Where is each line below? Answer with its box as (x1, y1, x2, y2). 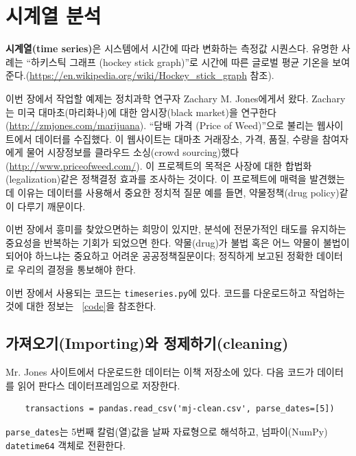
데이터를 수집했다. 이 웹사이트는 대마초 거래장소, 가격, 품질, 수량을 (35, 131, 319, 146)
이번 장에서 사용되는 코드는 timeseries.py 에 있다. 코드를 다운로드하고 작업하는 (5, 285, 345, 299)
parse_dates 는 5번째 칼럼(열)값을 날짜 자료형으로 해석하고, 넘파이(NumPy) (5, 424, 328, 438)
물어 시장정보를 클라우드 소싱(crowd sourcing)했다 (26, 145, 239, 159)
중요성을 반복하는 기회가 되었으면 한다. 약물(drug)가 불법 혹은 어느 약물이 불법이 (5, 235, 350, 249)
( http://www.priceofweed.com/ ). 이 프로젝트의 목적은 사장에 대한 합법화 (5, 158, 312, 172)
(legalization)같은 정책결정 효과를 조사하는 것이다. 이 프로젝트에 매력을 (5, 172, 307, 186)
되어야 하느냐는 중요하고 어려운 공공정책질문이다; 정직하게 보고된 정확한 (5, 249, 313, 263)
